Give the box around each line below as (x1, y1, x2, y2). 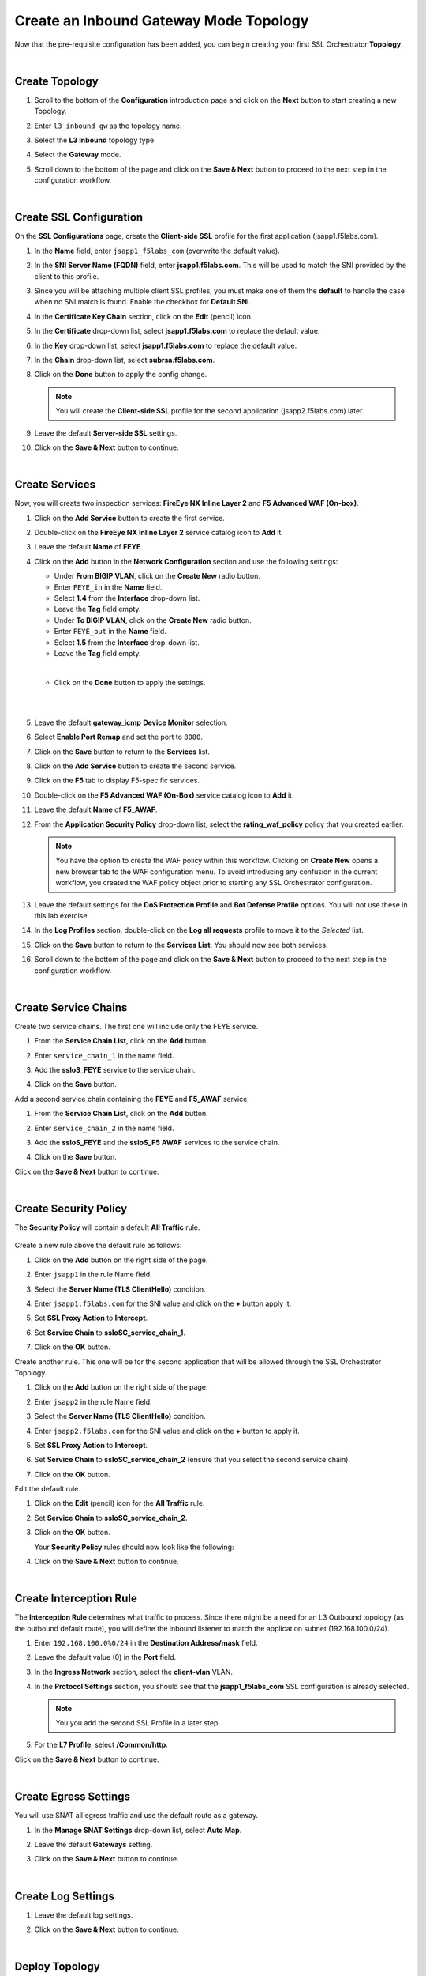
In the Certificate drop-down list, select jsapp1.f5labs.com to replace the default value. (34, 326, 320, 336)
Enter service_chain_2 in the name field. (34, 1123, 174, 1133)
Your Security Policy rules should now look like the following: (34, 1542, 234, 1552)
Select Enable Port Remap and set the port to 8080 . (34, 732, 204, 742)
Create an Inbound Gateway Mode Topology (14, 12, 309, 29)
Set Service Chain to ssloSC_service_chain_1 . (34, 1328, 185, 1337)
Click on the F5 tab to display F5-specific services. (34, 775, 200, 786)
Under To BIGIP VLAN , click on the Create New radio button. (54, 615, 252, 624)
